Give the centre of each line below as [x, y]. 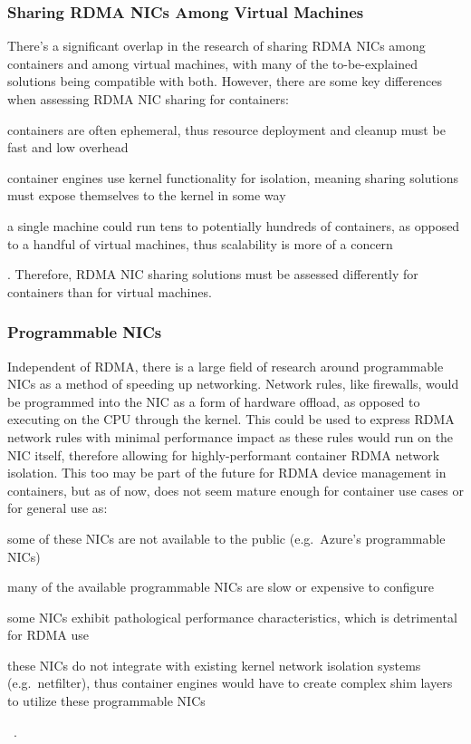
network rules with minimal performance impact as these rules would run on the [231, 436]
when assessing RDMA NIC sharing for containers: [148, 99]
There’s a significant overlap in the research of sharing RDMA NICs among [216, 46]
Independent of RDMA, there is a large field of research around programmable [226, 366]
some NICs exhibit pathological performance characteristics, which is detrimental [232, 617]
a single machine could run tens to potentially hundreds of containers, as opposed [234, 225]
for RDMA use [48, 635]
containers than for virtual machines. [110, 291]
